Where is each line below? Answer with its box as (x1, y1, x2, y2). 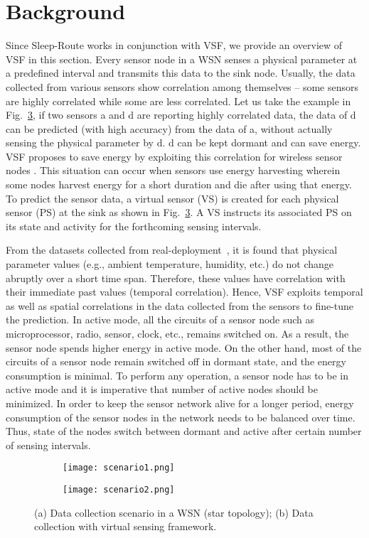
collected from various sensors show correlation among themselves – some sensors (6, 79, 359, 94)
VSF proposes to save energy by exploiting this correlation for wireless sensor (6, 149, 343, 163)
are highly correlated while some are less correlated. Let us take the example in (6, 93, 351, 108)
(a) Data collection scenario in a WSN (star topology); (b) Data (34, 505, 314, 520)
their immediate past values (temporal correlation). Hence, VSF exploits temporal (6, 284, 363, 299)
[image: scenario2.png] (63, 485, 175, 495)
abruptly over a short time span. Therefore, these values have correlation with (6, 270, 346, 285)
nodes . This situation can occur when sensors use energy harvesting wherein (6, 163, 341, 178)
